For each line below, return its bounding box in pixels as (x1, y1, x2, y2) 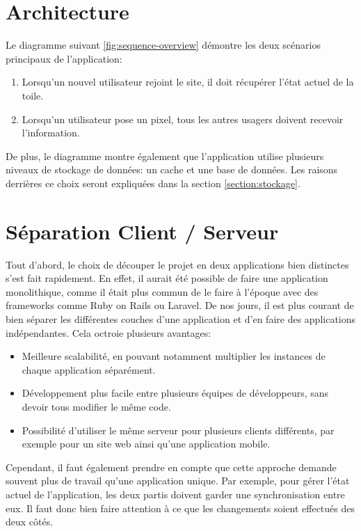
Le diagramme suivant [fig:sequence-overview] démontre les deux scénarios (6, 38, 321, 52)
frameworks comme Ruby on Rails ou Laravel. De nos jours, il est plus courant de (6, 298, 354, 312)
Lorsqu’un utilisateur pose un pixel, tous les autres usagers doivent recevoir (22, 111, 344, 126)
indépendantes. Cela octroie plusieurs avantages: (6, 325, 211, 340)
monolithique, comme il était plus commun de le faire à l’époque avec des (6, 284, 319, 299)
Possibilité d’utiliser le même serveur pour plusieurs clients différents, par (22, 422, 335, 437)
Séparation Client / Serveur (6, 216, 279, 245)
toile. (22, 88, 44, 102)
